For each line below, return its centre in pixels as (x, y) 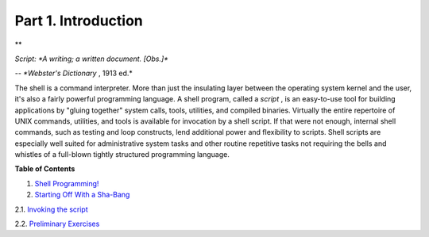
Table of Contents (45, 169)
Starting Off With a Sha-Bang (82, 195)
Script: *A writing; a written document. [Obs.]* (91, 59)
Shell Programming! (67, 183)
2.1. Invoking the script (52, 209)
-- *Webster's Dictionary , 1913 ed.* (73, 73)
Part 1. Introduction (79, 21)
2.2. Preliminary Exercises (57, 224)
